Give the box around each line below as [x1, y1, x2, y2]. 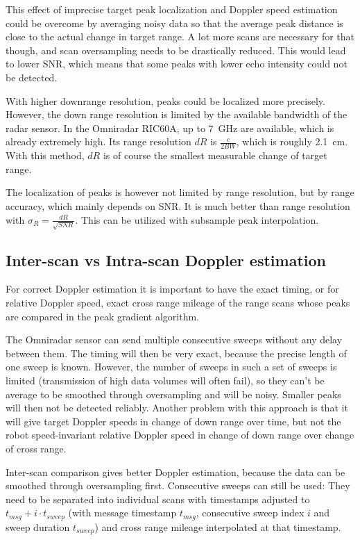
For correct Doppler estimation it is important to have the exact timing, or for [6, 281, 339, 296]
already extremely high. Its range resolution [6, 134, 191, 149]
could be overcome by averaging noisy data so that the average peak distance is [6, 15, 343, 30]
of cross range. [6, 441, 67, 455]
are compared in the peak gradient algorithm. [6, 309, 200, 323]
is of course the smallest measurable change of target [103, 148, 327, 163]
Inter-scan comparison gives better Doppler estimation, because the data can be [6, 464, 345, 479]
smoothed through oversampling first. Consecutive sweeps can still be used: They [6, 478, 350, 493]
